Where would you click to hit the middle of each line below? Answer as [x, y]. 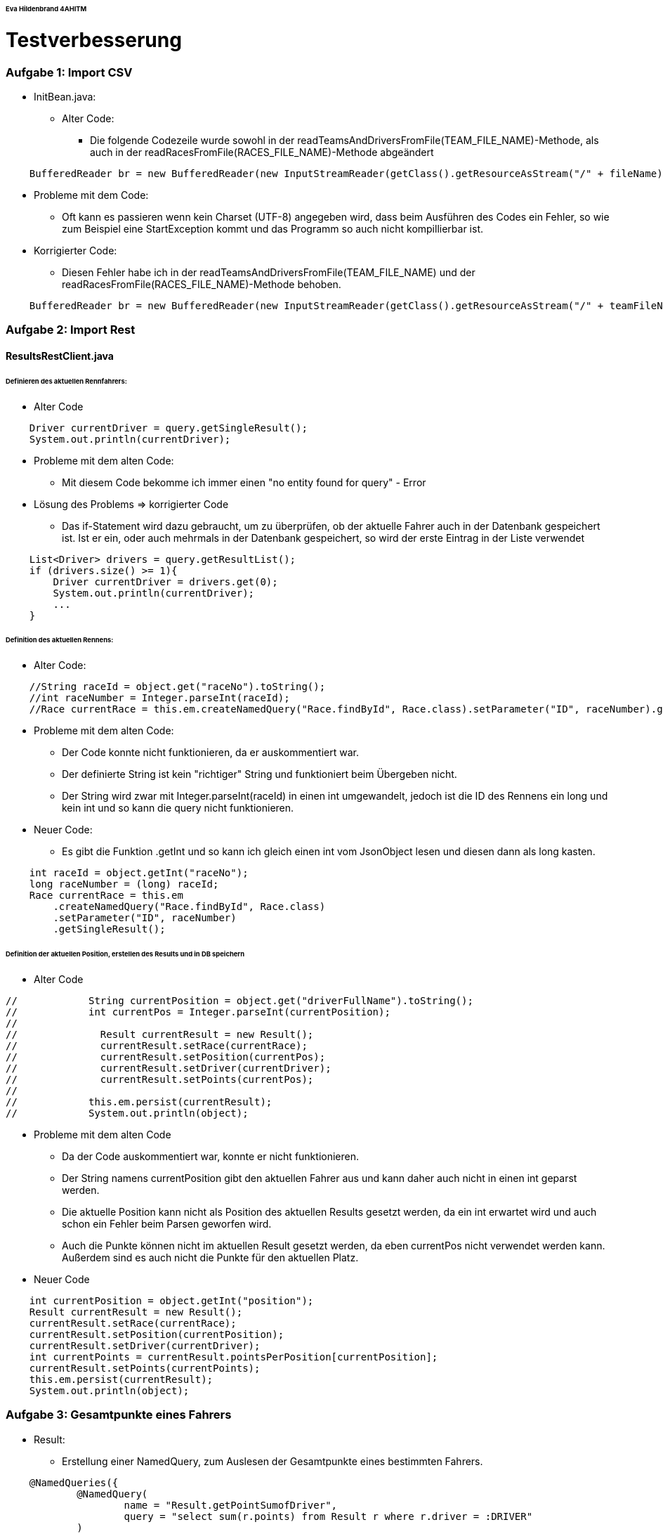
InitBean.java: [65, 96]
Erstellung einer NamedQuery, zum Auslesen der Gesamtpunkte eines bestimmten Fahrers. [273, 1461]
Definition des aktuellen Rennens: [60, 640]
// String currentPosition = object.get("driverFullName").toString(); [239, 1001]
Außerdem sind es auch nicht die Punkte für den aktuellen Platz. [210, 1258]
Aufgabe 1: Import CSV [69, 72]
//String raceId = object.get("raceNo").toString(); [177, 687]
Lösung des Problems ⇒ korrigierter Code [131, 504]
